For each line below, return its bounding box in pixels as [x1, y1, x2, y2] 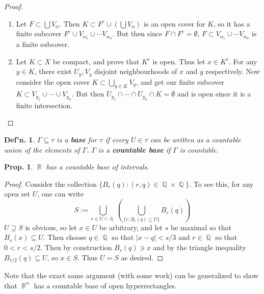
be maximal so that [170, 222, 231, 232]
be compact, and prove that [52, 56, 140, 66]
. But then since [112, 28, 163, 39]
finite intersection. [16, 100, 72, 110]
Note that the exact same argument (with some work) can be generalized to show [4, 270, 259, 281]
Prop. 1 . [4, 161, 33, 172]
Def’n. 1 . [4, 134, 35, 145]
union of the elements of [4, 144, 80, 155]
